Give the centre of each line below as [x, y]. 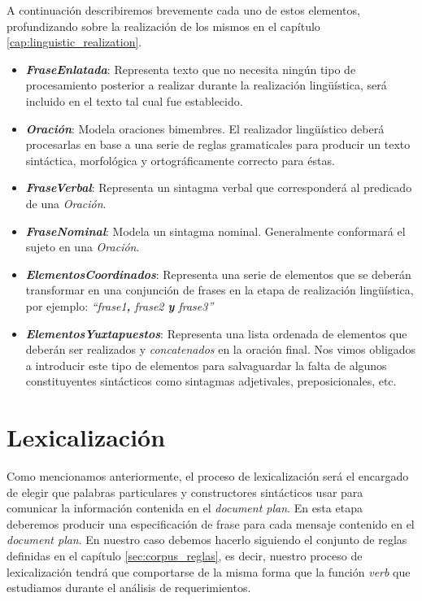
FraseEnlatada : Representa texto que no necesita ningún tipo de [191, 69]
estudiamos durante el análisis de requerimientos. [129, 588]
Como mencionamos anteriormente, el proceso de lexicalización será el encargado [208, 476]
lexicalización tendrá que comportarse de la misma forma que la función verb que [209, 571]
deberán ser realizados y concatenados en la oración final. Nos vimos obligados [221, 349]
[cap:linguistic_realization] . [74, 42]
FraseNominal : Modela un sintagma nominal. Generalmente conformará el [215, 231]
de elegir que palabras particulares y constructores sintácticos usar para [185, 492]
